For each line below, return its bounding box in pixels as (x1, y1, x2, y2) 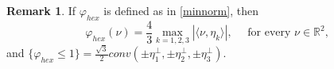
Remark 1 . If (6, 2, 76, 18)
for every (247, 27, 291, 39)
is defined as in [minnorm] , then (103, 2, 258, 18)
